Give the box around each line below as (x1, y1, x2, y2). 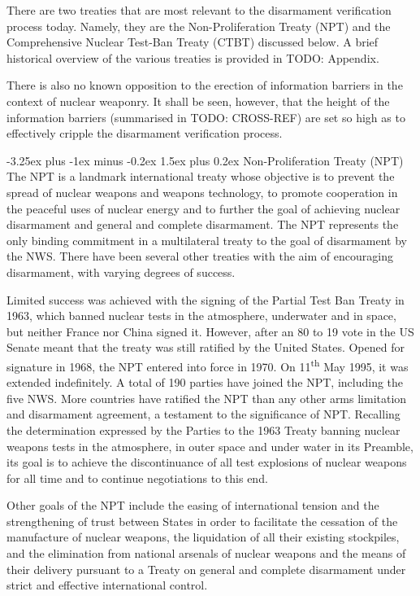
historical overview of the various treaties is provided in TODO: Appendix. (6, 49, 379, 66)
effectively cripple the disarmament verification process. (6, 125, 283, 142)
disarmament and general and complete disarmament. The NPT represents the (6, 216, 399, 233)
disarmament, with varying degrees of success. (6, 263, 236, 280)
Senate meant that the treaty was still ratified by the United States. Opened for (6, 339, 405, 356)
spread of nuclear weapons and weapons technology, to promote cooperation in (6, 183, 398, 200)
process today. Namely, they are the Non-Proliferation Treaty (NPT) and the (6, 17, 391, 34)
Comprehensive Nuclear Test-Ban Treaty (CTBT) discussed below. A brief (6, 33, 379, 50)
